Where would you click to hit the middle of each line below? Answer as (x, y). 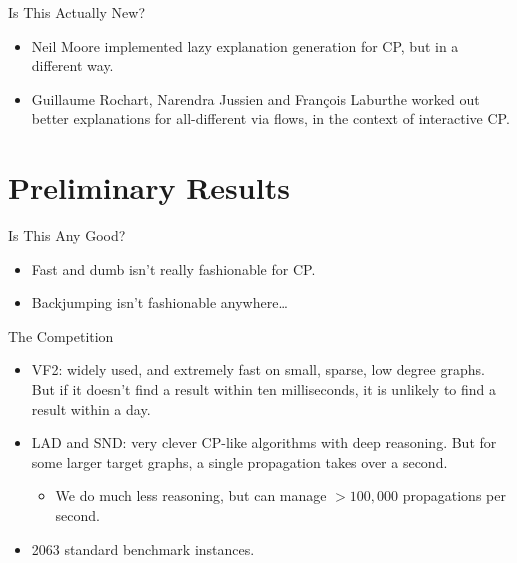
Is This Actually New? (77, 12)
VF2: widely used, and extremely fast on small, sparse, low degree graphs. (258, 369)
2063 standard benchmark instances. (143, 548)
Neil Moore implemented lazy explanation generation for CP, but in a (245, 45)
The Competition (61, 335)
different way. (72, 65)
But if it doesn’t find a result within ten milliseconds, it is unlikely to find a (264, 389)
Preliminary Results (149, 187)
